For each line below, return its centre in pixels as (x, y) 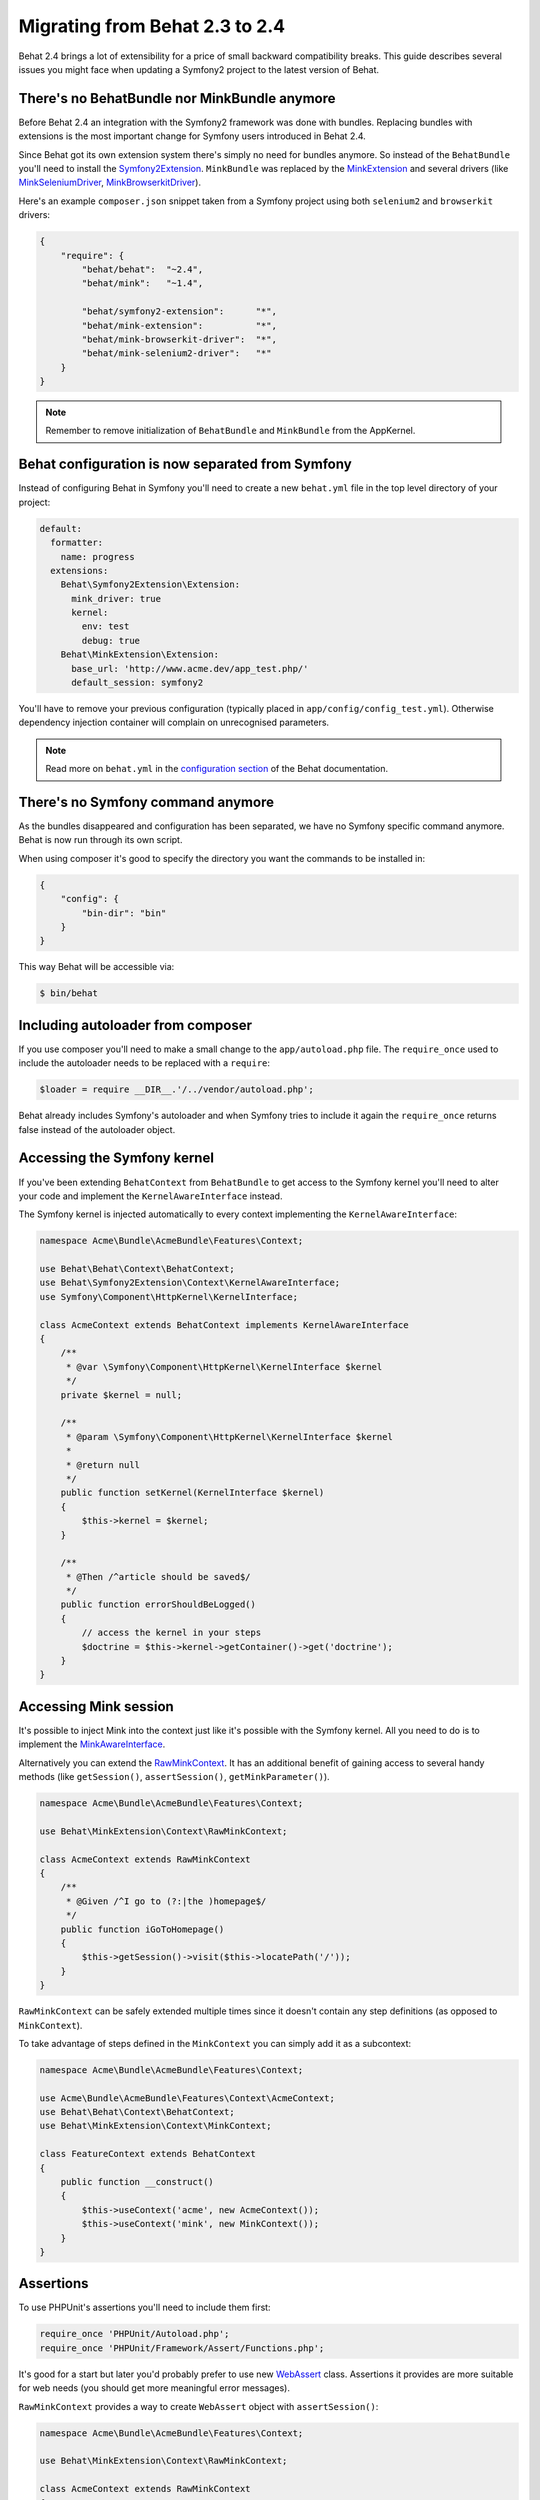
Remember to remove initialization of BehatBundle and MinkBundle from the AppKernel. (230, 431)
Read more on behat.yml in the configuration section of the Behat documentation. (217, 769)
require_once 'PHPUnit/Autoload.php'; (134, 2334)
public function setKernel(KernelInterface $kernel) (192, 1493)
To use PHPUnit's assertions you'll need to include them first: (144, 2307)
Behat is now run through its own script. (100, 840)
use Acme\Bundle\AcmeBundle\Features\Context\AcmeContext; (187, 2098)
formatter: (77, 543)
